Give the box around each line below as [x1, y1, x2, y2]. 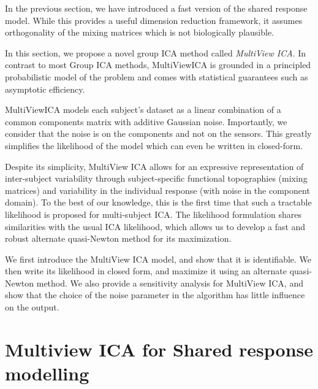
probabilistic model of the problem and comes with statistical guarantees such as [5, 70, 308, 83]
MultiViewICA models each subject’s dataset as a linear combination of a [5, 103, 281, 116]
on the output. [5, 301, 59, 314]
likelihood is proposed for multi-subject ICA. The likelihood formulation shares [5, 207, 301, 220]
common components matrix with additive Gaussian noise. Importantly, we [5, 115, 287, 128]
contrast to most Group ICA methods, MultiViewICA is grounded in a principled [5, 58, 311, 71]
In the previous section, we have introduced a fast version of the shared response [5, 2, 308, 14]
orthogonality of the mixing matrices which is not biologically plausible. [5, 26, 274, 39]
